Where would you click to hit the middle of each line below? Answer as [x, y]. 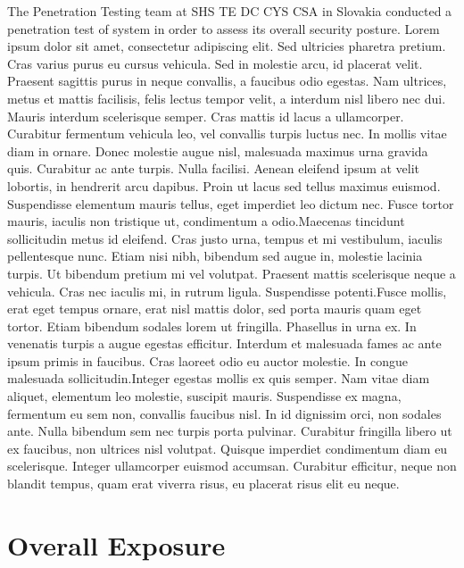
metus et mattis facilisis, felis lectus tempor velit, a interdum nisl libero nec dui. [227, 98]
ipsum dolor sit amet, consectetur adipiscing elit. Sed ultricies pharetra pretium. [227, 46]
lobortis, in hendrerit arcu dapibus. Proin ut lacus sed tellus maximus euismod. [224, 185]
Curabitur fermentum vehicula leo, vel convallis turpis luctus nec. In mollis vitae [227, 134]
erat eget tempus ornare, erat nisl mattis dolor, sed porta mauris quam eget [215, 309]
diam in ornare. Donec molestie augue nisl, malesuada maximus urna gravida [218, 150]
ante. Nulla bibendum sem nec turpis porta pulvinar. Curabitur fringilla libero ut [230, 431]
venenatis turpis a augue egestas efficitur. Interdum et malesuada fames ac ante [224, 343]
